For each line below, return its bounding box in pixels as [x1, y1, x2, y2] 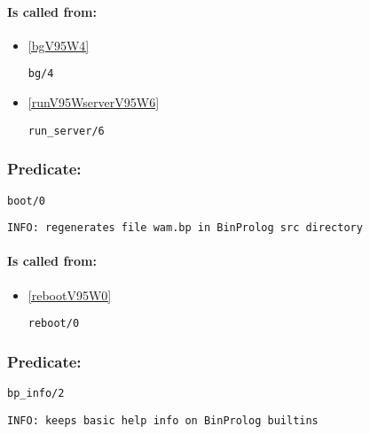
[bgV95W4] [28, 35, 90, 54]
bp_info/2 [7, 387, 65, 400]
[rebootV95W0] [28, 285, 112, 304]
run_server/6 [28, 124, 105, 137]
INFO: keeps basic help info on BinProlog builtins [7, 414, 319, 427]
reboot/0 [28, 317, 80, 330]
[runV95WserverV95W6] [28, 93, 160, 112]
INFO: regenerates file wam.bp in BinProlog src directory [7, 221, 363, 235]
